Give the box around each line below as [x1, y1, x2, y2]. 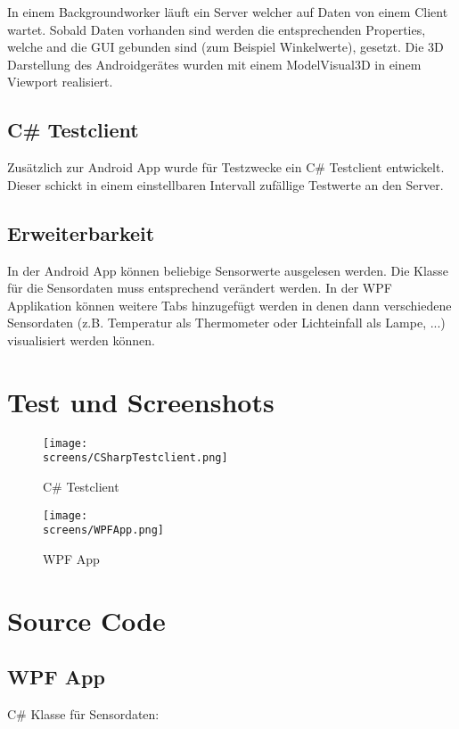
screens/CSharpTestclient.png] [43, 451, 228, 465]
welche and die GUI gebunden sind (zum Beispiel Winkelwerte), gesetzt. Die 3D [7, 37, 444, 56]
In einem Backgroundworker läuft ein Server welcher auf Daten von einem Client [7, 3, 448, 21]
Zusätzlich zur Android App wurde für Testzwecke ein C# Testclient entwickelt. [7, 158, 445, 177]
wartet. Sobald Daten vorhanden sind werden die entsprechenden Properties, [7, 20, 426, 38]
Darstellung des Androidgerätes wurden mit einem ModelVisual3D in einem [7, 54, 422, 73]
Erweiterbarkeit [7, 219, 155, 246]
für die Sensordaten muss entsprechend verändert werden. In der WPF [7, 278, 392, 297]
